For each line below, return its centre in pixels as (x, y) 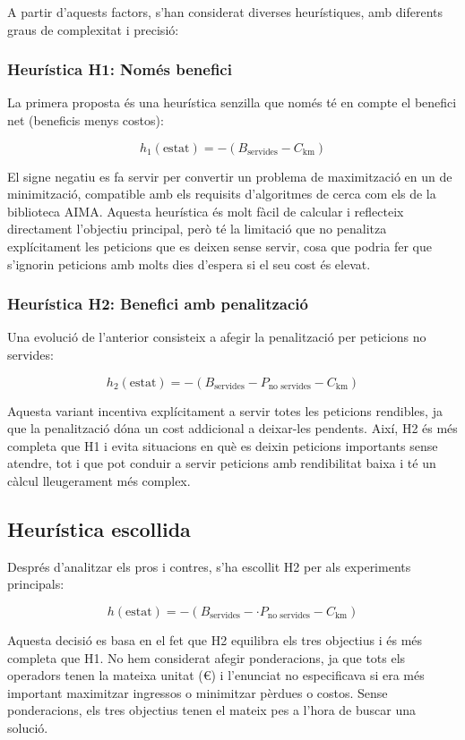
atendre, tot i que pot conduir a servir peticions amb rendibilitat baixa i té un (222, 463)
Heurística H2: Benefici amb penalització (158, 304)
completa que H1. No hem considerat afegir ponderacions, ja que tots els (207, 657)
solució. (28, 727)
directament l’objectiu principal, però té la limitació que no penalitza (197, 229)
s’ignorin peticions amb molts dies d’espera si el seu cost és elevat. (189, 264)
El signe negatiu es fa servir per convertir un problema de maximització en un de (230, 176)
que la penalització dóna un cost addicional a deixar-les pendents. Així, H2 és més (232, 428)
